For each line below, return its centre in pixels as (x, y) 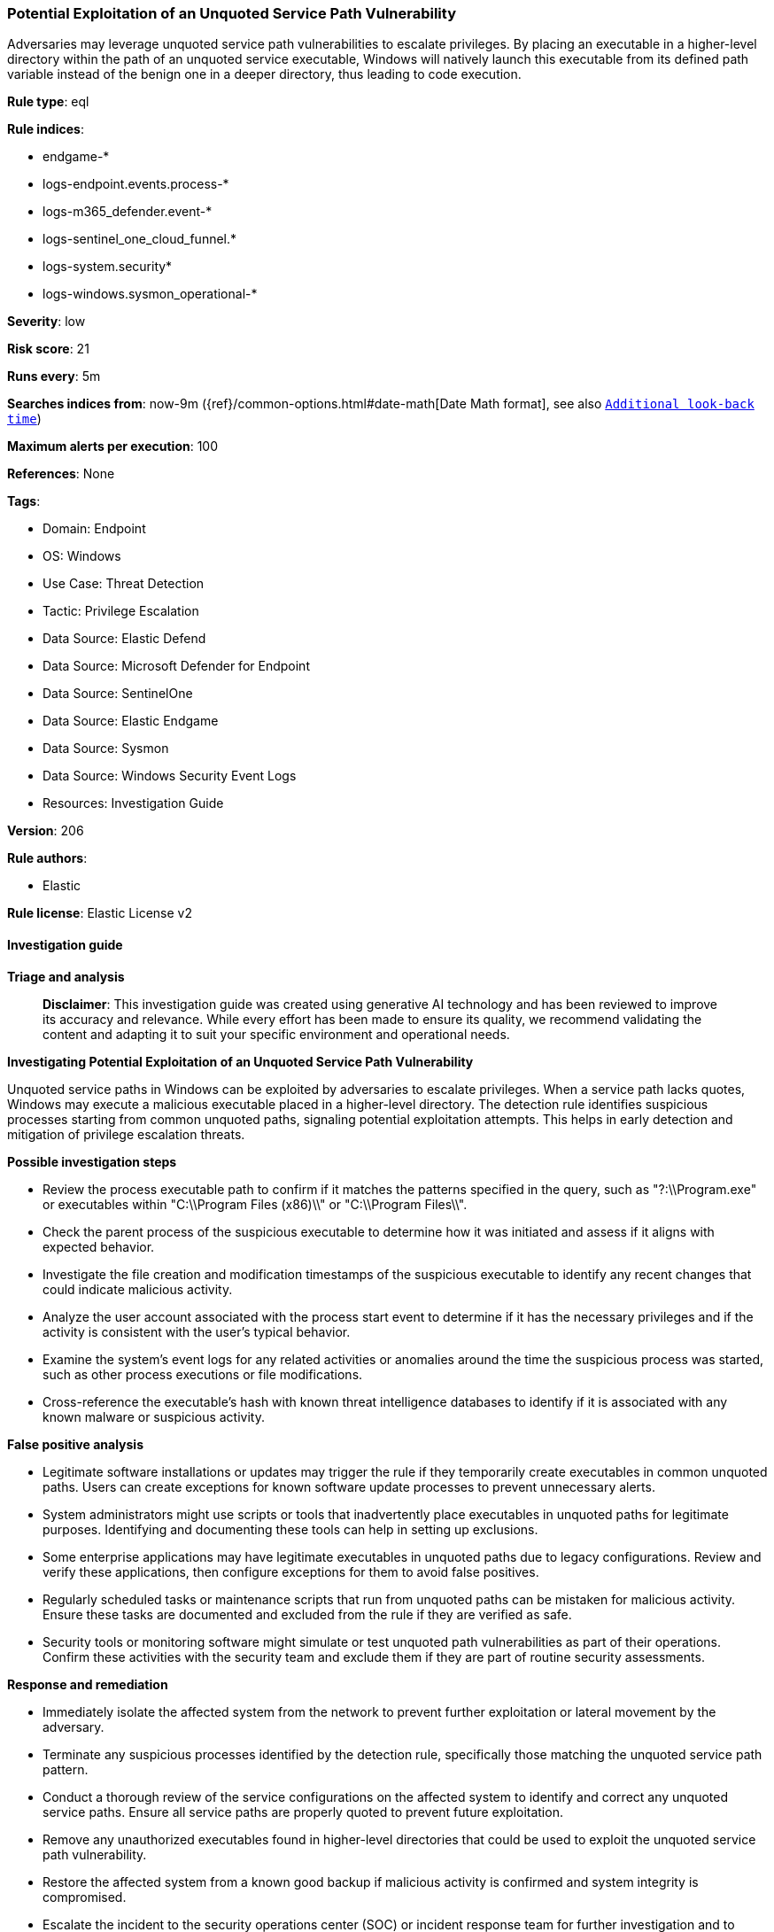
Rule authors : (47, 858)
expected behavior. (99, 1246)
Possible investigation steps (92, 1161)
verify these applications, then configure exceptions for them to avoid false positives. (291, 1571)
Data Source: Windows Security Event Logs (170, 776)
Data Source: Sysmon (106, 749)
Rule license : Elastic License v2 (100, 913)
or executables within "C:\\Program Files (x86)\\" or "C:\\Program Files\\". (255, 1204)
